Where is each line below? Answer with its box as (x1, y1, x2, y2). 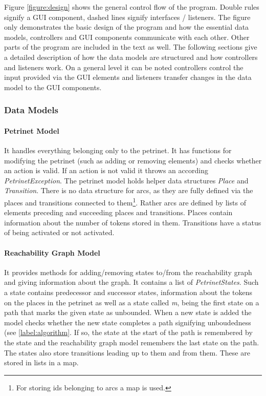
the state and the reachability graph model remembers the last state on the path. (4, 337, 259, 347)
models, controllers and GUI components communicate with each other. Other (4, 31, 250, 42)
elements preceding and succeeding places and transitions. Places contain (4, 207, 233, 218)
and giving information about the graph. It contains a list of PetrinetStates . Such (4, 277, 259, 287)
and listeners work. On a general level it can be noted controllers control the (4, 61, 243, 72)
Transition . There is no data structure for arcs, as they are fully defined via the (4, 185, 253, 196)
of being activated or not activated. (4, 227, 115, 238)
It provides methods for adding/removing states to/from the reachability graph (4, 266, 252, 277)
